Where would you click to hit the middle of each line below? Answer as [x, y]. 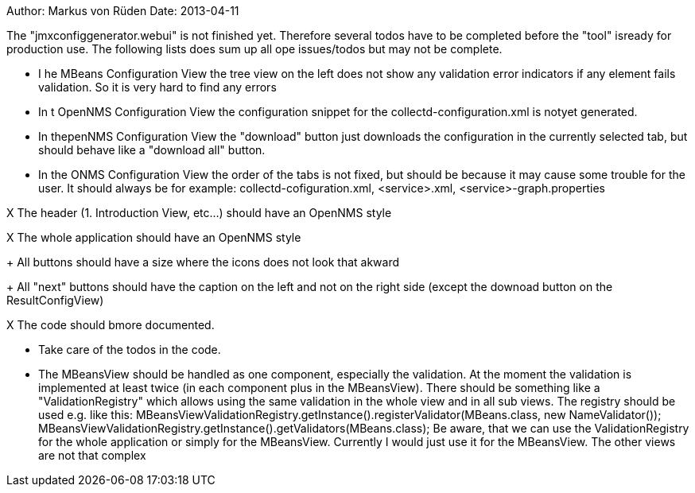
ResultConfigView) [55, 300]
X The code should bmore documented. [111, 325]
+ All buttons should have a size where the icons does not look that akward [203, 262]
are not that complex [92, 455]
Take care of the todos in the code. [130, 349]
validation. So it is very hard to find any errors [157, 87]
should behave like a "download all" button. [152, 150]
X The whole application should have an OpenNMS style [154, 237]
